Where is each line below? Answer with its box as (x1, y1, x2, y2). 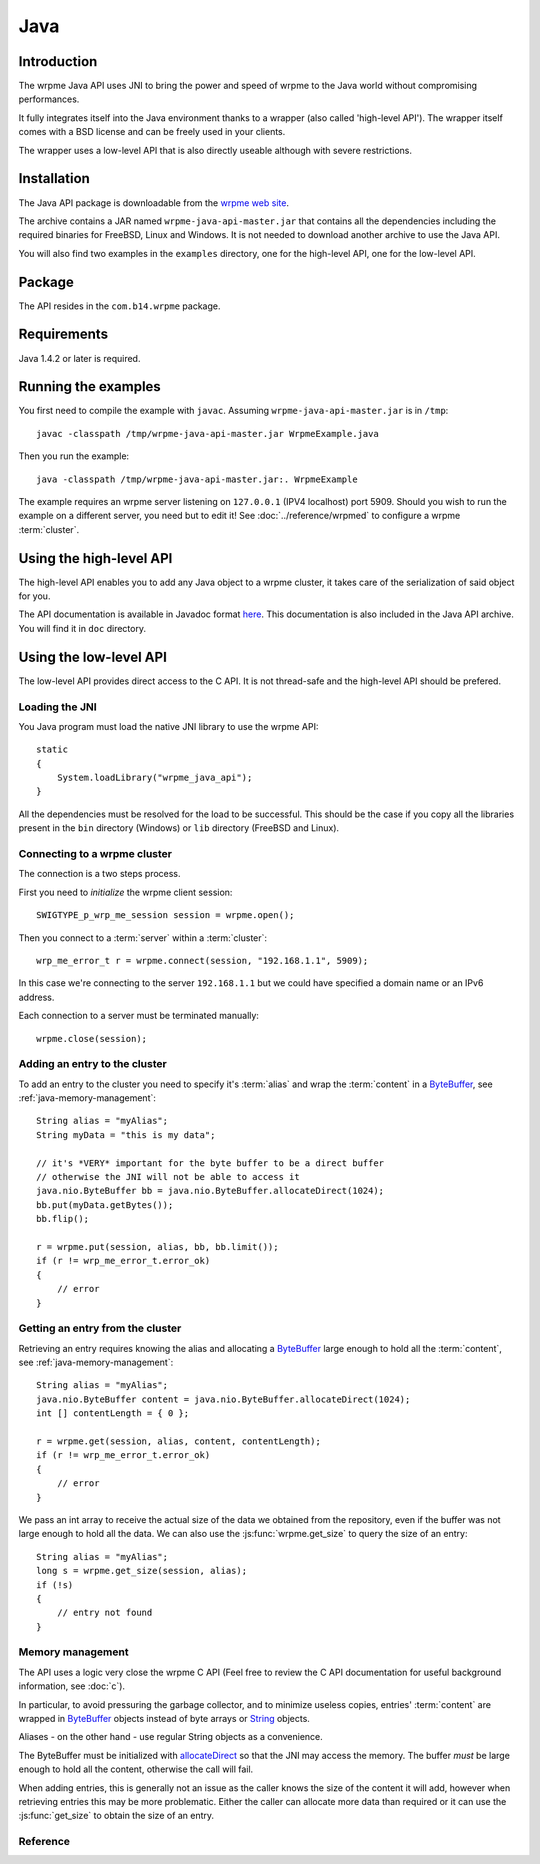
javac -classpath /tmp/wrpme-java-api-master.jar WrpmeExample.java (36, 428, 379, 439)
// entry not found (56, 1607, 153, 1619)
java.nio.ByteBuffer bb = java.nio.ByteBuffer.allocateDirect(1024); (36, 1185, 385, 1197)
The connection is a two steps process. (18, 868, 181, 880)
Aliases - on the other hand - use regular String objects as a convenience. (18, 1731, 324, 1743)
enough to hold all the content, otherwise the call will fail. (18, 1763, 254, 1775)
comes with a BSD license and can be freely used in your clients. (18, 126, 286, 138)
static (36, 744, 69, 755)
